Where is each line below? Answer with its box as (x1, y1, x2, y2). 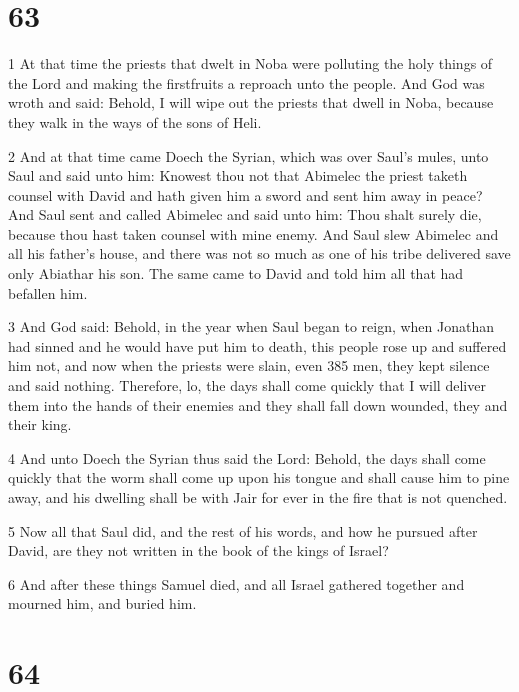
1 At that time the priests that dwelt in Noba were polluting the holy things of (8, 53, 493, 74)
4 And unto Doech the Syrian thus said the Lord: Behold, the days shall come (8, 447, 486, 468)
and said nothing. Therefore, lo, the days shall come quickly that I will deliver (8, 375, 486, 396)
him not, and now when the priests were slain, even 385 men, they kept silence (8, 355, 490, 376)
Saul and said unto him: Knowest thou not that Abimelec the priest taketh (8, 165, 468, 186)
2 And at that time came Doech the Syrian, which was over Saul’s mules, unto (8, 145, 489, 166)
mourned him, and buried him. (8, 593, 197, 614)
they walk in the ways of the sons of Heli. (8, 111, 262, 132)
